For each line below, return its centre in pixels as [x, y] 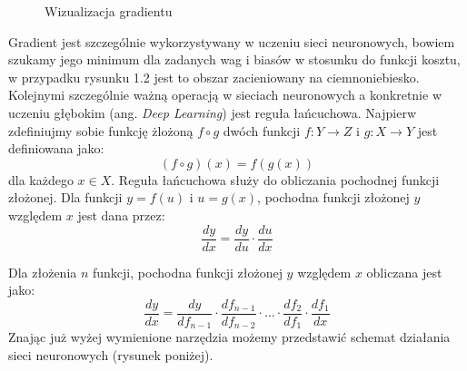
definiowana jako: [56, 148]
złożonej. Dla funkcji [65, 197]
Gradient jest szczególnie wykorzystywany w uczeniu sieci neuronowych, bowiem [232, 41]
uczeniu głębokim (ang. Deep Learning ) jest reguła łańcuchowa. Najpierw [213, 112]
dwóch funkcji [262, 130]
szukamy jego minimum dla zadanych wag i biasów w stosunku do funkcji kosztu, [234, 59]
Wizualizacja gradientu [109, 11]
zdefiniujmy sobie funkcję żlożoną [101, 130]
